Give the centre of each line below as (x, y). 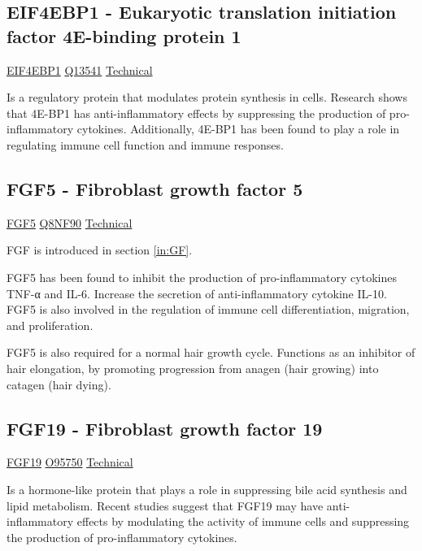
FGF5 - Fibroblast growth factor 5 (155, 188)
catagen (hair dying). (59, 384)
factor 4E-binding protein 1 (124, 35)
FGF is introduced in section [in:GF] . (100, 250)
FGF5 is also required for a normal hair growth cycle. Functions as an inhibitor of (211, 352)
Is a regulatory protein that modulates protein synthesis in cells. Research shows (207, 97)
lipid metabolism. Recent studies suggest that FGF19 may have (165, 505)
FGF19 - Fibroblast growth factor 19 (165, 428)
